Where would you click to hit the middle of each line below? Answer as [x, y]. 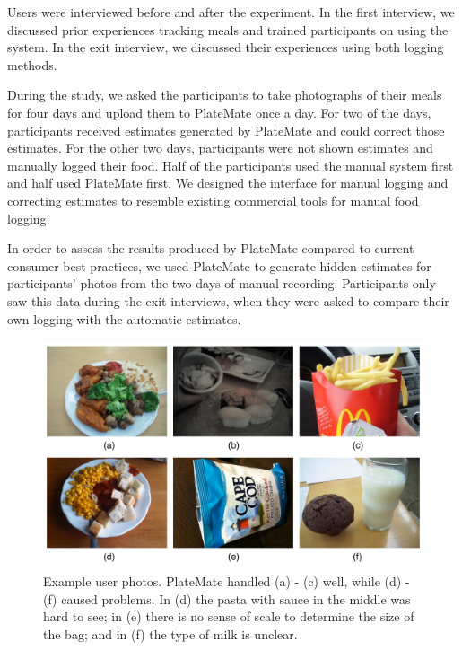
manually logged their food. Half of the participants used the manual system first [231, 165]
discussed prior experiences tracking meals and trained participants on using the [228, 29]
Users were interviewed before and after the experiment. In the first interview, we [231, 12]
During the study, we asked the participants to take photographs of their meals [225, 95]
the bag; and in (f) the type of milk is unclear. [170, 633]
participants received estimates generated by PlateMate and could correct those [226, 130]
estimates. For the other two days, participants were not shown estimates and [220, 148]
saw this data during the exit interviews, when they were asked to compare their [228, 300]
